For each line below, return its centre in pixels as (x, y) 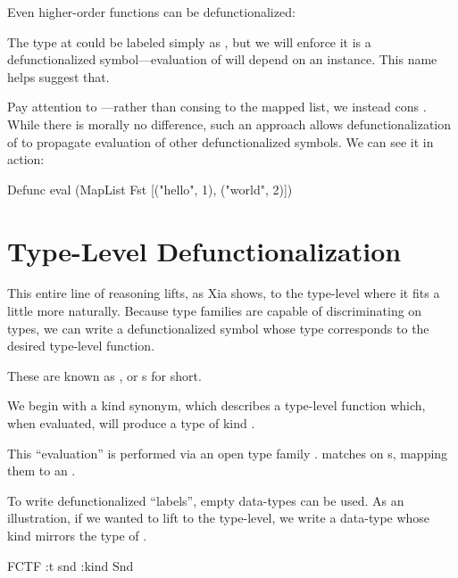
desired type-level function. (81, 346)
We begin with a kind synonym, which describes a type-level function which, (217, 405)
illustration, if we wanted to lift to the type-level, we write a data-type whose (219, 518)
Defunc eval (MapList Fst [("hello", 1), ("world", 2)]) (150, 189)
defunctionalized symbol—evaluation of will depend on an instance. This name (222, 59)
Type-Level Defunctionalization (204, 250)
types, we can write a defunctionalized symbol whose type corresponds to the (218, 328)
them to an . (42, 471)
